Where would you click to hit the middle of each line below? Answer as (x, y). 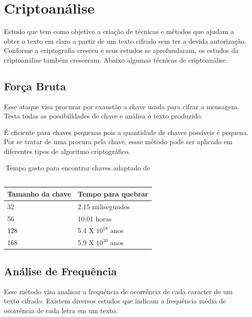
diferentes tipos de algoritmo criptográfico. (67, 151)
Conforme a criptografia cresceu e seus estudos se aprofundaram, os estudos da (121, 50)
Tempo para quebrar (113, 193)
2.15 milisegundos (104, 206)
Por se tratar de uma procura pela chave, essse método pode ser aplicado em (118, 142)
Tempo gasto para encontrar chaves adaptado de (78, 167)
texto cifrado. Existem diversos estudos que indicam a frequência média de (115, 301)
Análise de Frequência (61, 271)
